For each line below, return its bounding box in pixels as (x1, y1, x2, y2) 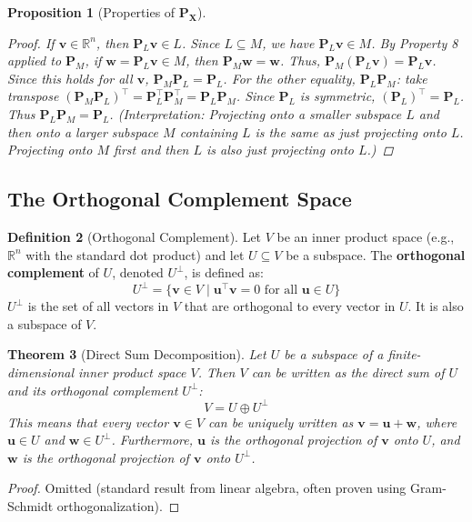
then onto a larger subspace (7, 122, 159, 141)
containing (179, 122, 237, 141)
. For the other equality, (223, 68, 356, 87)
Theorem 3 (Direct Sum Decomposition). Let (7, 345, 266, 364)
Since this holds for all (7, 68, 133, 87)
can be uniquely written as (207, 412, 354, 431)
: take (396, 68, 427, 87)
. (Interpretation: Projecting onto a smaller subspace (109, 104, 402, 123)
